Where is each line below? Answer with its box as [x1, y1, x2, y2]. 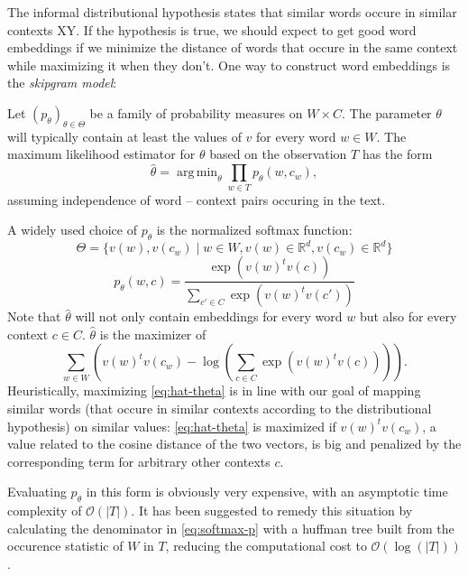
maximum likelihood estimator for [7, 144, 196, 163]
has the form [362, 144, 433, 163]
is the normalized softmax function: [156, 220, 353, 239]
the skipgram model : [7, 73, 117, 92]
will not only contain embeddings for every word [75, 307, 343, 326]
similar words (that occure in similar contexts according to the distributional [7, 399, 432, 418]
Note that [7, 307, 61, 326]
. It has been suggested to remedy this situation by [131, 501, 413, 520]
